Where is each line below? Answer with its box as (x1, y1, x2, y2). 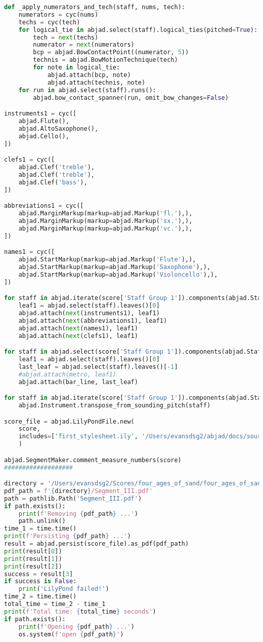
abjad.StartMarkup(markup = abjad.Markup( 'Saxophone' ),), (18, 263, 211, 271)
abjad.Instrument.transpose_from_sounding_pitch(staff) (18, 401, 211, 409)
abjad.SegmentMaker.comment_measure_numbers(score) (4, 456, 182, 464)
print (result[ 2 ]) (4, 562, 62, 570)
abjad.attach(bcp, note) (47, 71, 131, 79)
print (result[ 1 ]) (4, 555, 62, 562)
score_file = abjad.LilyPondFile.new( (4, 418, 135, 425)
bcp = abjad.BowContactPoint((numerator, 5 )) (33, 49, 189, 56)
